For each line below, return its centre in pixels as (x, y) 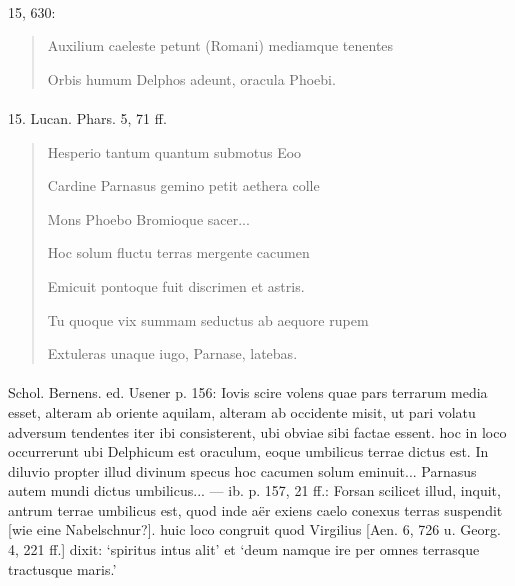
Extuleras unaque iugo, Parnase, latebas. (172, 353)
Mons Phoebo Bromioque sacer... (148, 218)
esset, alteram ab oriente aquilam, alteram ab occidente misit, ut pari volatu (242, 411)
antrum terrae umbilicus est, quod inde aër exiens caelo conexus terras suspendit (255, 509)
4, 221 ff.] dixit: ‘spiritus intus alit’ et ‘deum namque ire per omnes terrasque (244, 549)
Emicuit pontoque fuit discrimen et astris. (176, 285)
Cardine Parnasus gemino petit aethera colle (183, 185)
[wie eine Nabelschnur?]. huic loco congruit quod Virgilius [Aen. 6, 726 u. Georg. (254, 529)
